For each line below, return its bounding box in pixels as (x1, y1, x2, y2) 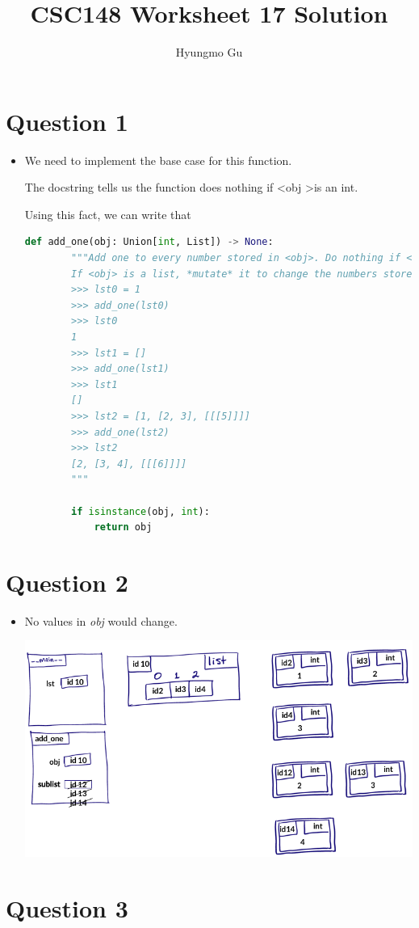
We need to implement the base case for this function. (24, 151, 292, 168)
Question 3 (6, 892, 128, 925)
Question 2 (6, 565, 128, 598)
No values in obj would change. (24, 612, 178, 629)
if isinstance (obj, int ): (71, 505, 210, 517)
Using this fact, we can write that (24, 205, 191, 222)
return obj (94, 521, 153, 534)
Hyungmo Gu (175, 44, 243, 61)
